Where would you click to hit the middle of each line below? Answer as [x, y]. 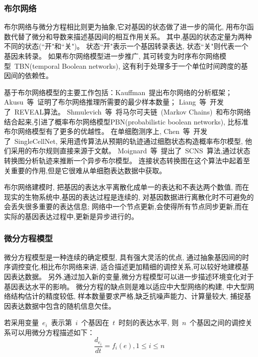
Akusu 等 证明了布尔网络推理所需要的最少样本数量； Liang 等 [105, 102]
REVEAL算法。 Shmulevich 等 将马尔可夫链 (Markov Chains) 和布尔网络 [132, 111]
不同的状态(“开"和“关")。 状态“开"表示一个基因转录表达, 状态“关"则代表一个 [126, 46]
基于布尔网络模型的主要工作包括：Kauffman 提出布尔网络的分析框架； [118, 92]
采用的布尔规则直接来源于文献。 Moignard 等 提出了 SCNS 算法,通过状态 [130, 151]
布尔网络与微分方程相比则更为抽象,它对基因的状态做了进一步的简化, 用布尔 [126, 27]
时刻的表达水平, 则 [149, 322]
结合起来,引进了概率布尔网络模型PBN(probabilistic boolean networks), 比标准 [126, 121]
